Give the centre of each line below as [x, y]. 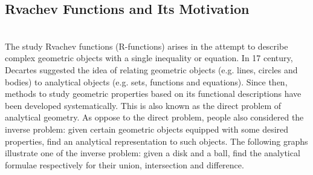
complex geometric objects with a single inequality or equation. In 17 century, [149, 58]
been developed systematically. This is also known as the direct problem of [143, 105]
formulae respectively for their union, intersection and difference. [124, 164]
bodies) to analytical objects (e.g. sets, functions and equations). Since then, [146, 81]
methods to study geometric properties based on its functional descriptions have [153, 94]
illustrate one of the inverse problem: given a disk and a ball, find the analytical [153, 153]
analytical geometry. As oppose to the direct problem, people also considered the [154, 117]
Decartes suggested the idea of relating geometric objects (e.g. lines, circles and [151, 69]
